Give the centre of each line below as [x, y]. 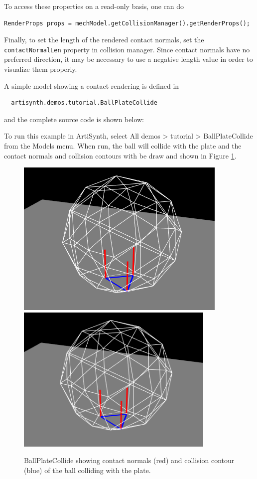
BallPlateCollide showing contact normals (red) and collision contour [129, 460]
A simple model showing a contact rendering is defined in [92, 85]
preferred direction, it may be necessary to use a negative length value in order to [128, 59]
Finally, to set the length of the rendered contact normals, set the [104, 40]
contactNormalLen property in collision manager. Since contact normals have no [127, 49]
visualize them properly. [41, 69]
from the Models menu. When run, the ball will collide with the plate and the [123, 146]
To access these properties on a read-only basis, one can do [94, 6]
